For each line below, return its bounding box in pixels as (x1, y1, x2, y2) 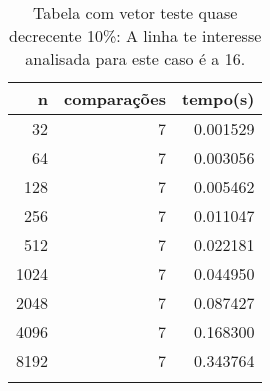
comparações (64, 87, 166, 110)
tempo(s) (182, 87, 255, 110)
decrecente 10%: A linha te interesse (9, 24, 262, 47)
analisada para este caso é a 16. (25, 47, 246, 70)
